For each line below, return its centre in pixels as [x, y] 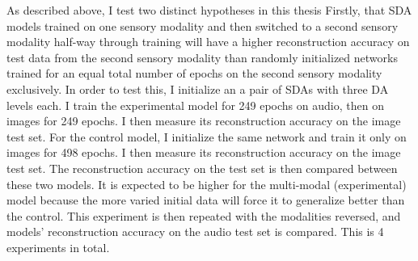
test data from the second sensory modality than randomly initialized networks [202, 57]
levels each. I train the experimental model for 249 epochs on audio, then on [195, 105]
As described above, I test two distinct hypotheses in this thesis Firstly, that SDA [209, 10]
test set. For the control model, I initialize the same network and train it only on [207, 136]
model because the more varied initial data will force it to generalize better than [206, 200]
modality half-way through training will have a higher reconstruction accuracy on [208, 42]
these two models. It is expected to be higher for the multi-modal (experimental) [207, 184]
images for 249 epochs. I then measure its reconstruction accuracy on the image [204, 121]
